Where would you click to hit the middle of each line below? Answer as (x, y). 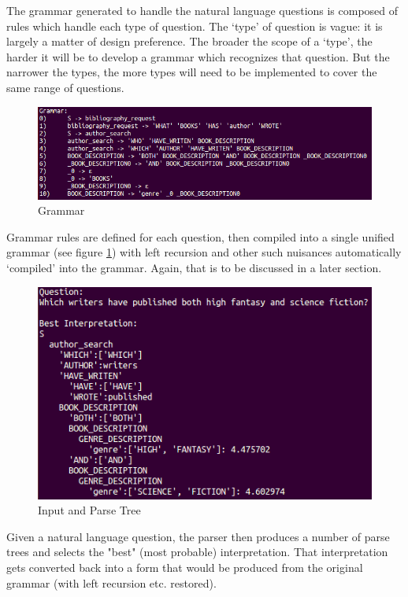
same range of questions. (65, 87)
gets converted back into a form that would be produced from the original (185, 567)
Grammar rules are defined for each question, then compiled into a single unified (200, 236)
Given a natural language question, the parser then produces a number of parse (198, 536)
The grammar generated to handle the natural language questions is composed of (202, 10)
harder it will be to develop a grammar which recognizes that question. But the (198, 56)
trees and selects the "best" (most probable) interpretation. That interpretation (197, 552)
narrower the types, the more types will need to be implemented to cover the (192, 72)
